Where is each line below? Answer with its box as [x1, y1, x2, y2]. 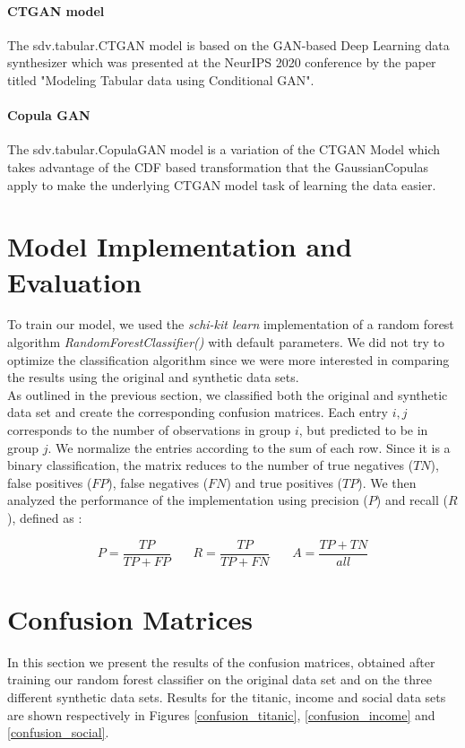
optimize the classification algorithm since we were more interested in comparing [7, 350, 450, 369]
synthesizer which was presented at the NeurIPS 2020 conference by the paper [7, 53, 436, 72]
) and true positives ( [226, 473, 343, 491]
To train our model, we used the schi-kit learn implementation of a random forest [7, 315, 454, 334]
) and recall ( [375, 491, 448, 509]
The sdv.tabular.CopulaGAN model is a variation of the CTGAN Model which [7, 140, 441, 159]
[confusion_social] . [7, 723, 109, 742]
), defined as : [7, 509, 82, 526]
